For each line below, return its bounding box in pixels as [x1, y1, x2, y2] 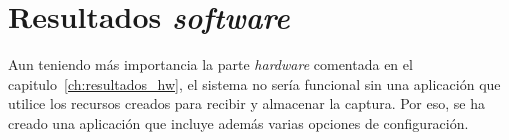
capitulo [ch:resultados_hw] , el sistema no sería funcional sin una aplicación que [8, 73, 501, 94]
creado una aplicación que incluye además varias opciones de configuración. [8, 112, 469, 133]
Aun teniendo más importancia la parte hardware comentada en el [8, 54, 413, 75]
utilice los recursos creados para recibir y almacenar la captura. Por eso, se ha [8, 93, 485, 114]
